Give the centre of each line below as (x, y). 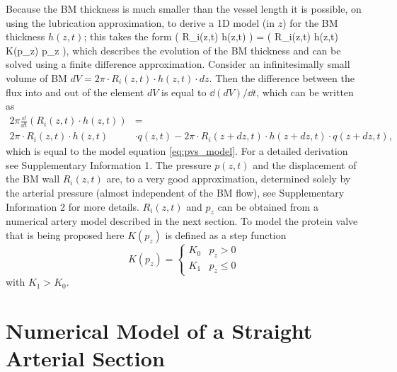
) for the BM (310, 22)
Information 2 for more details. (73, 206)
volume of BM (36, 77)
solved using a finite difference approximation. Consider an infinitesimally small (178, 64)
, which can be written (305, 92)
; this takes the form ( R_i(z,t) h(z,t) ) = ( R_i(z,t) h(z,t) (211, 36)
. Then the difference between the (282, 77)
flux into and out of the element (75, 92)
